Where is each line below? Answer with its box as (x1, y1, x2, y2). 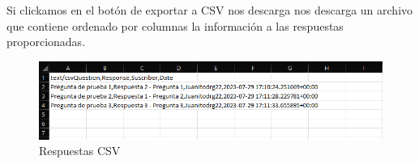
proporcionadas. (6, 33, 86, 50)
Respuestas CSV (39, 142, 121, 159)
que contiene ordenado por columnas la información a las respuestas (6, 17, 344, 34)
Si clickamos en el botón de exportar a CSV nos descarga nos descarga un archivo (6, 2, 413, 18)
